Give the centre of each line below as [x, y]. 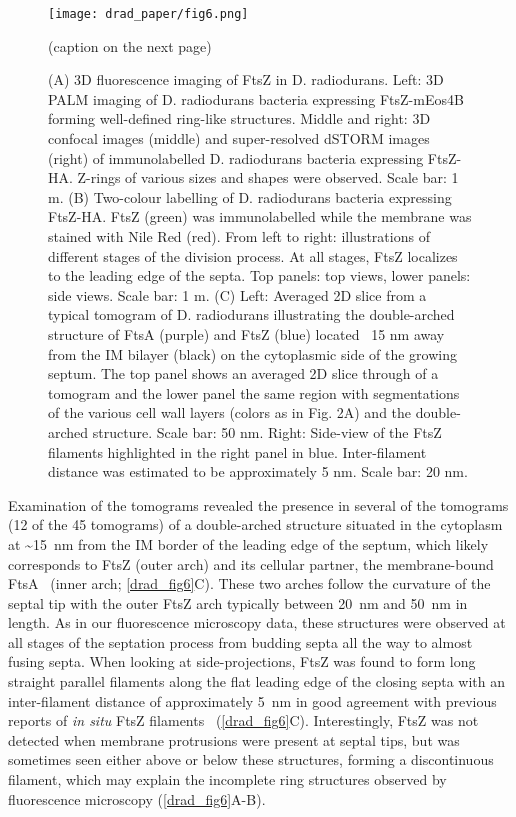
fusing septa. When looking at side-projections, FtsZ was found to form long [242, 661]
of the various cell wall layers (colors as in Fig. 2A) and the [230, 412]
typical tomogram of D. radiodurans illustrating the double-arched [251, 314]
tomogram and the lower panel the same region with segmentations [254, 392]
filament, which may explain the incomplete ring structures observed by [227, 779]
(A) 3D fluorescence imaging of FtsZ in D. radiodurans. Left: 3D [246, 79]
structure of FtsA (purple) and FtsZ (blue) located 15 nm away [246, 333]
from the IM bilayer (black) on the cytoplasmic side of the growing [252, 353]
